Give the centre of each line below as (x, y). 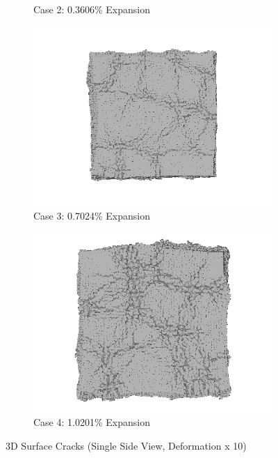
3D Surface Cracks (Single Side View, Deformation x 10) (126, 445)
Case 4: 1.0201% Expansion (92, 422)
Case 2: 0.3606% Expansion (92, 9)
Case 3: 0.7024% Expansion (92, 216)
